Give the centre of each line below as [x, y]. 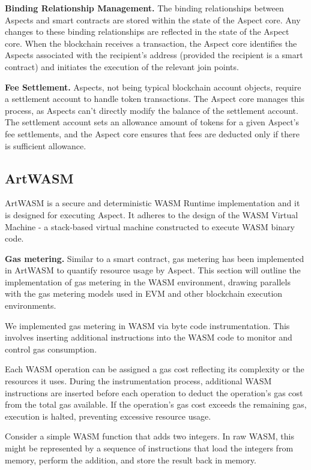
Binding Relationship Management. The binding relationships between [144, 8]
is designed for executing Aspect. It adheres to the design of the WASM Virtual [152, 214]
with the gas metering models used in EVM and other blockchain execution [144, 293]
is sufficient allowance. [46, 145]
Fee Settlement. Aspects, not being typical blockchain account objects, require [153, 87]
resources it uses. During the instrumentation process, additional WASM [138, 381]
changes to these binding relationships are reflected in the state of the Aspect [147, 31]
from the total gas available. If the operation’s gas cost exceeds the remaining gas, [156, 404]
